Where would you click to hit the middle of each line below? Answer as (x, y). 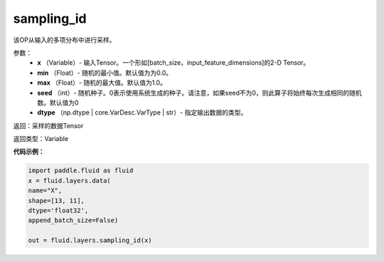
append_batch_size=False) (73, 220)
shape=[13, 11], (57, 200)
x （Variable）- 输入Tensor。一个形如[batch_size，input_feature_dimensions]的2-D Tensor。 (174, 63)
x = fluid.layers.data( (70, 180)
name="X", (45, 191)
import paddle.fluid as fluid (81, 171)
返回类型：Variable (41, 139)
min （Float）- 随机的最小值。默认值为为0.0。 (105, 73)
